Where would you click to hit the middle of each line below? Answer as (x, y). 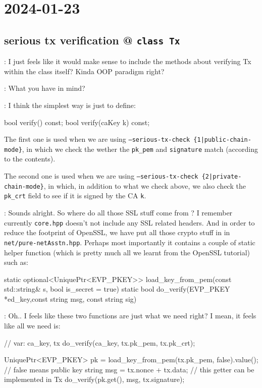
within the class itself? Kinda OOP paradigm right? (84, 71)
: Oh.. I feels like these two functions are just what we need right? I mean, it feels (130, 316)
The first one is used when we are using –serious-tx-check (97, 139)
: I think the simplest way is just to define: (70, 105)
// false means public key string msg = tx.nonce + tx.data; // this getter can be (129, 369)
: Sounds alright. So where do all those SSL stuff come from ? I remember (118, 212)
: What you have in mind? (45, 88)
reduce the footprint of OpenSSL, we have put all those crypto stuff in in (117, 232)
